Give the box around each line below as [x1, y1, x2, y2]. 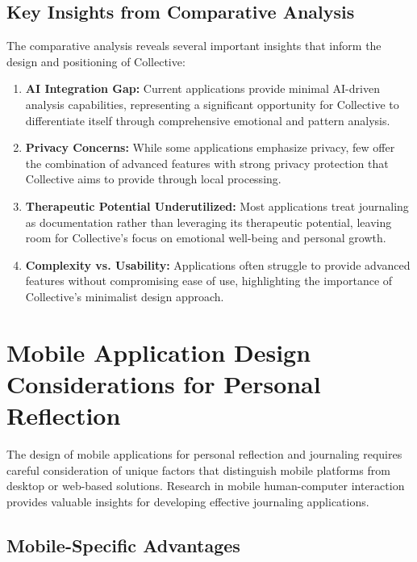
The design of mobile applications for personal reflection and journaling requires [6, 446, 402, 463]
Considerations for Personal [6, 367, 321, 400]
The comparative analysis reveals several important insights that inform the [6, 37, 382, 54]
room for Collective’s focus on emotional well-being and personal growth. [25, 229, 386, 246]
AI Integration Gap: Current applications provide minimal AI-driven [25, 80, 380, 97]
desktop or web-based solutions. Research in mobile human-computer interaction [6, 477, 405, 494]
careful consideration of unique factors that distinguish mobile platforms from [6, 461, 390, 478]
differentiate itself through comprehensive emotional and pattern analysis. [25, 111, 390, 128]
